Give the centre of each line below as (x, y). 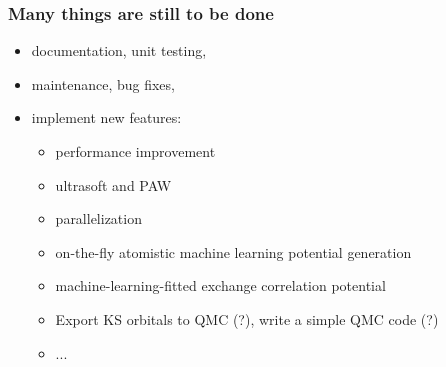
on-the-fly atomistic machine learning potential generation (233, 251)
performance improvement (135, 151)
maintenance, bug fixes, (103, 83)
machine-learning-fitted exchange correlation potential (220, 285)
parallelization (98, 218)
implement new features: (106, 117)
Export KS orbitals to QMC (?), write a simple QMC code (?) (247, 318)
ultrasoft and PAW (113, 184)
